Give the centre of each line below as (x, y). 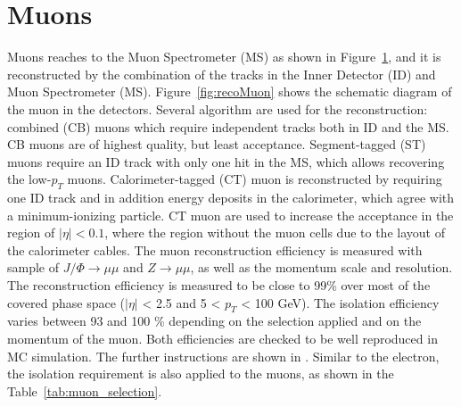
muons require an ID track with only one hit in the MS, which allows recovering (226, 161)
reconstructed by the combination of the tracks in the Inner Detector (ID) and (222, 74)
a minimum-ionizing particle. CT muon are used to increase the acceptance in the (230, 215)
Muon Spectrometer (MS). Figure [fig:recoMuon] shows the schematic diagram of (230, 91)
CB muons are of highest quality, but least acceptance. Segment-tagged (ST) (217, 144)
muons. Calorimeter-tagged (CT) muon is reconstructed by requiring (255, 179)
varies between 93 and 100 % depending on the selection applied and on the (214, 321)
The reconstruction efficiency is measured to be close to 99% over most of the (219, 285)
